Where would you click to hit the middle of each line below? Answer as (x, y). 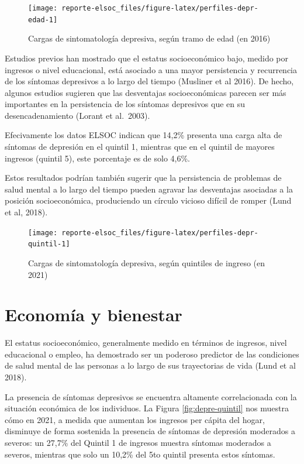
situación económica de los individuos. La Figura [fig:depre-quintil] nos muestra (147, 408)
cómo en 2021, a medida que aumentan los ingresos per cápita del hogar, (135, 419)
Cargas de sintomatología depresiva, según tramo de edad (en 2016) (149, 38)
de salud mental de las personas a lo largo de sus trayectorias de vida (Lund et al (150, 365)
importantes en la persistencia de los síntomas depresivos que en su (125, 104)
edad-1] (43, 20)
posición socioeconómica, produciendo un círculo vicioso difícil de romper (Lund (148, 200)
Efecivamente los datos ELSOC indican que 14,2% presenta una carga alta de (144, 135)
